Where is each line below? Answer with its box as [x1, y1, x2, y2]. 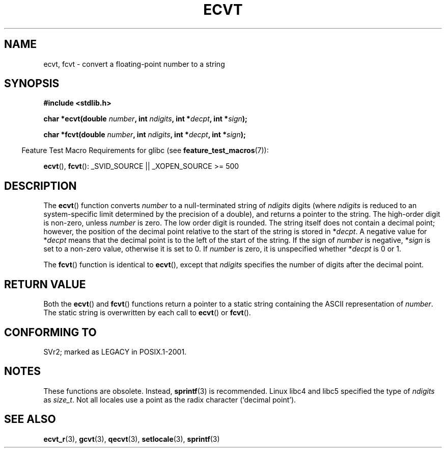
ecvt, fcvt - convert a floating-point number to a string [43, 59, 225, 68]
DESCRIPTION [4, 179, 77, 192]
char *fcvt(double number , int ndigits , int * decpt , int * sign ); [43, 130, 246, 139]
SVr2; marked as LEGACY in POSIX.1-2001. [43, 347, 187, 356]
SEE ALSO [4, 413, 56, 426]
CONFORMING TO [4, 325, 97, 339]
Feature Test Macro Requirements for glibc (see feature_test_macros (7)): [21, 146, 269, 155]
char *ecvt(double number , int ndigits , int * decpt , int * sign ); [43, 114, 247, 123]
